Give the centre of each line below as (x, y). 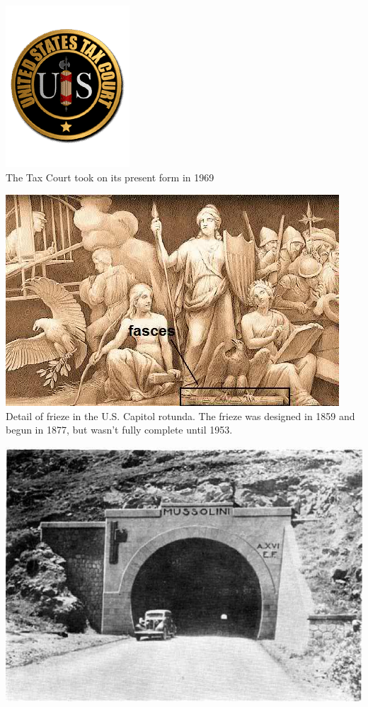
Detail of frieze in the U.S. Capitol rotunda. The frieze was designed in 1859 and (180, 415)
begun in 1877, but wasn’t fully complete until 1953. (119, 430)
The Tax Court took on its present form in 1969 (110, 177)
